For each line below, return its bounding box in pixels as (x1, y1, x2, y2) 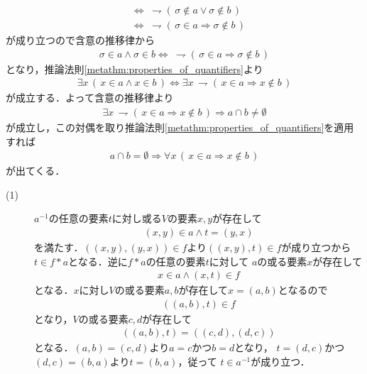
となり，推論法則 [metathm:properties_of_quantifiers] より (6, 61, 263, 76)
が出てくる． (6, 163, 65, 178)
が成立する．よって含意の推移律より (6, 90, 174, 105)
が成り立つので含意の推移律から (6, 33, 155, 48)
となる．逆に (68, 253, 128, 268)
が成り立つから (281, 239, 351, 254)
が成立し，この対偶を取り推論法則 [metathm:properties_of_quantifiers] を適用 (6, 119, 354, 134)
